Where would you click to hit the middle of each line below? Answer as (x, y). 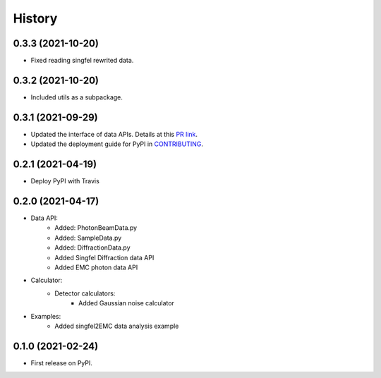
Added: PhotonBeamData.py (96, 228)
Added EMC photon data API (96, 267)
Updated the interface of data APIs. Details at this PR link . (114, 134)
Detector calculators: (85, 293)
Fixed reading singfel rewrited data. (82, 61)
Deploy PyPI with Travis (65, 181)
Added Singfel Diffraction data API (104, 257)
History (35, 18)
